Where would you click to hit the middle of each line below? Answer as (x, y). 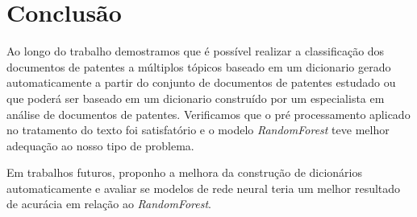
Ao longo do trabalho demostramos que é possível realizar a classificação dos (196, 51)
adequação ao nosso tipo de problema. (100, 145)
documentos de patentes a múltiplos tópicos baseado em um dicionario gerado (199, 66)
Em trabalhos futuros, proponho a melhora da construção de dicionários (185, 172)
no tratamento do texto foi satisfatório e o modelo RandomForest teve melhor (198, 130)
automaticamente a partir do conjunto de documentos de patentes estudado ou (201, 82)
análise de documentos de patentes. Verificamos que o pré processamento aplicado (208, 114)
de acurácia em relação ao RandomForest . (109, 204)
